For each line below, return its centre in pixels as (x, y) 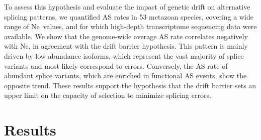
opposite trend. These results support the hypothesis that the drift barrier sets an (130, 85)
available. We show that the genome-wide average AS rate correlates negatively (126, 36)
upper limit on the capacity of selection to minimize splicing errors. (108, 95)
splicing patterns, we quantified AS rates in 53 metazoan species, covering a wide (129, 16)
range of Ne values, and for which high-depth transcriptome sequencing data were (130, 26)
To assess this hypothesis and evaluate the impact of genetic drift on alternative (127, 7)
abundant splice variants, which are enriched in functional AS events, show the (125, 76)
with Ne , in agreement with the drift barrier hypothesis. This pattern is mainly (126, 46)
